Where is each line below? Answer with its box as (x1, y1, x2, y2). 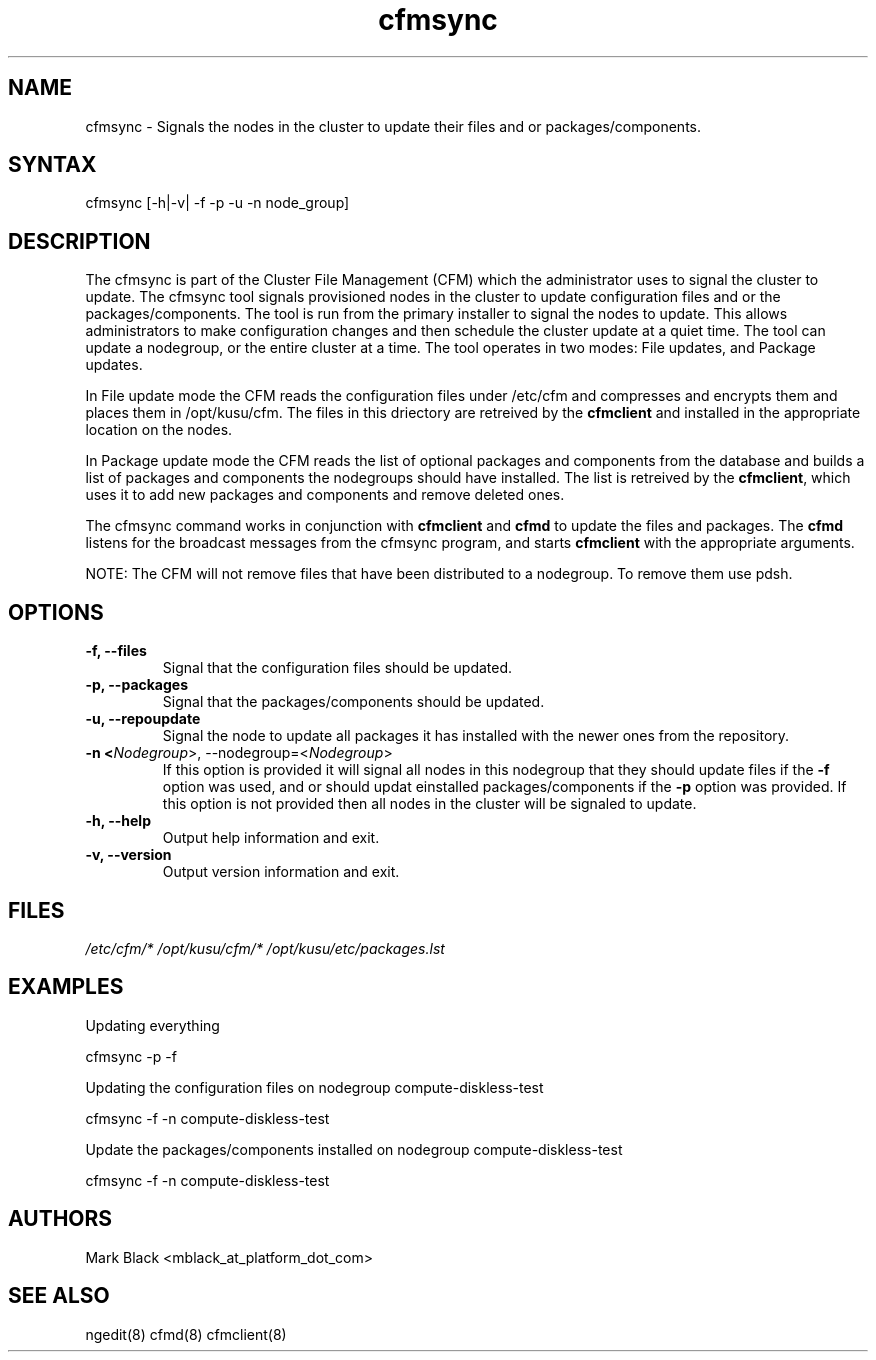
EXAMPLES (8, 974, 124, 1000)
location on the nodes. (85, 421, 233, 439)
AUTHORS (8, 1206, 113, 1232)
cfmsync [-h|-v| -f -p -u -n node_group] (85, 194, 350, 212)
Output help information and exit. (162, 829, 380, 847)
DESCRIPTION (8, 228, 151, 254)
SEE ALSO (8, 1283, 110, 1309)
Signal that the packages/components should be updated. (162, 693, 545, 711)
